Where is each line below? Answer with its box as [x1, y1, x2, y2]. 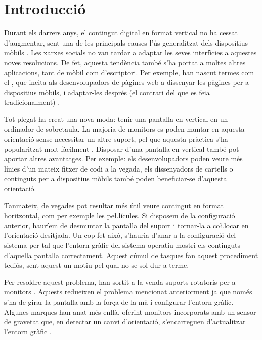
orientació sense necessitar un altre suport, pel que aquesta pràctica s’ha [4, 134, 228, 144]
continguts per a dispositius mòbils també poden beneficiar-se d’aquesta [4, 173, 227, 184]
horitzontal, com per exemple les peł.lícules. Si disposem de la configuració [4, 210, 235, 221]
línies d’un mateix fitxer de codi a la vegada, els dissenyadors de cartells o [4, 163, 233, 174]
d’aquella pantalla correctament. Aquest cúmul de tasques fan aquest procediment [4, 249, 258, 260]
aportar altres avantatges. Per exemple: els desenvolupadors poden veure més [4, 153, 243, 164]
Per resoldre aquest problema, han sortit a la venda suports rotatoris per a [4, 276, 236, 287]
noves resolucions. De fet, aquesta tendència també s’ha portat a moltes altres [4, 57, 246, 67]
